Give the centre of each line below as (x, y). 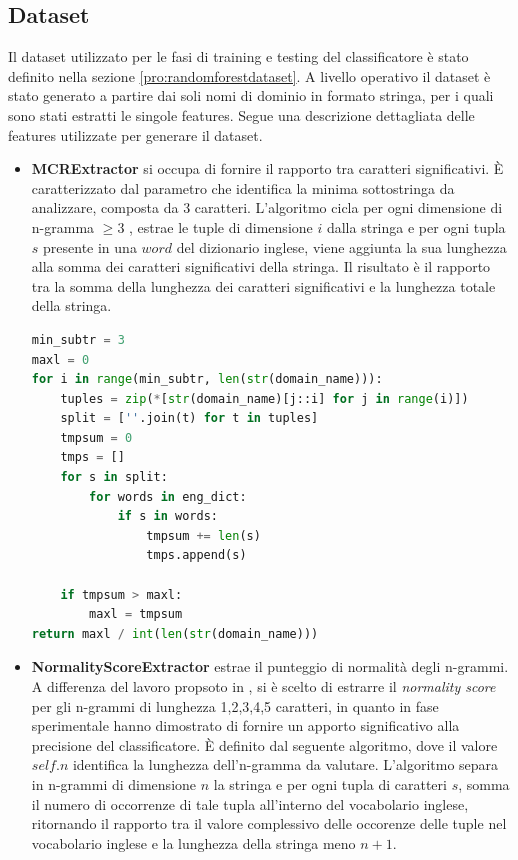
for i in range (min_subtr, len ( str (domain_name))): (207, 379)
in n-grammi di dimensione (114, 783)
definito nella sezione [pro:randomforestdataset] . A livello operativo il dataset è (249, 75)
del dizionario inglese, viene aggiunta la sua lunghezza (341, 246)
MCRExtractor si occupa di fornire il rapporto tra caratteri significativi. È (267, 168)
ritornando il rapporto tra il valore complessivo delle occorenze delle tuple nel (269, 823)
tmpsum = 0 (96, 437)
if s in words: (167, 516)
